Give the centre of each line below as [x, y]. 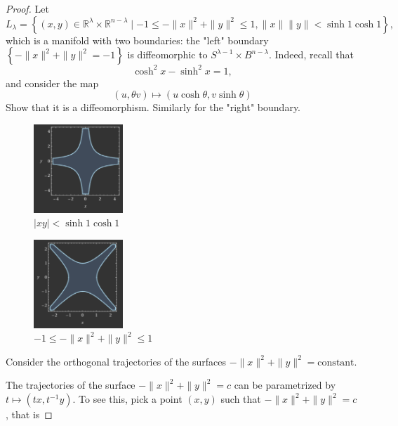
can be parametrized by [285, 385]
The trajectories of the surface [71, 385]
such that [241, 399]
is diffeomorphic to [167, 54]
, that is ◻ [29, 414]
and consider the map [52, 83]
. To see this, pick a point [127, 399]
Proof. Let [27, 8]
